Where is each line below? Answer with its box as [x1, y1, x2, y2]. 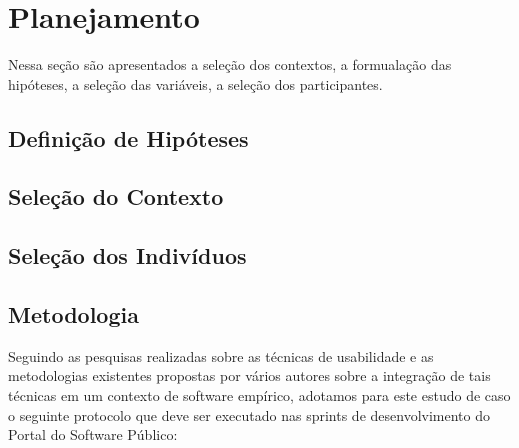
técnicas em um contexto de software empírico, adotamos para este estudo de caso [8, 385, 511, 406]
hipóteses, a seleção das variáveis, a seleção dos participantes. [8, 73, 383, 94]
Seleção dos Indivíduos [8, 240, 247, 271]
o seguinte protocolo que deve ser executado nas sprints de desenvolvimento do [8, 404, 490, 425]
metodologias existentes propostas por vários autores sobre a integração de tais [8, 365, 491, 386]
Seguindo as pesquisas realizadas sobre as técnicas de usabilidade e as [8, 345, 434, 366]
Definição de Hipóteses [8, 122, 249, 153]
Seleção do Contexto [8, 181, 224, 212]
